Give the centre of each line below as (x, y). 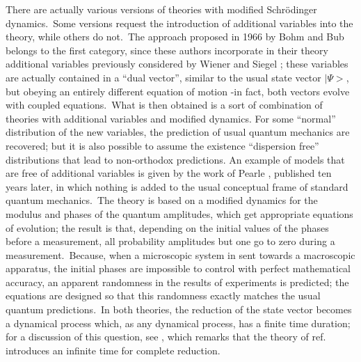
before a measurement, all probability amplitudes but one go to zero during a (170, 241)
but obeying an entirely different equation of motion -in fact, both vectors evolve (178, 91)
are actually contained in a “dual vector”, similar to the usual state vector (163, 77)
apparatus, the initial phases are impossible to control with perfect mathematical (178, 268)
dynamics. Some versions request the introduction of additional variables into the (179, 23)
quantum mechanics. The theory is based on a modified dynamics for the (162, 200)
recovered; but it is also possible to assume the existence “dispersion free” (162, 145)
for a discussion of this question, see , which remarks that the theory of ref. (166, 337)
